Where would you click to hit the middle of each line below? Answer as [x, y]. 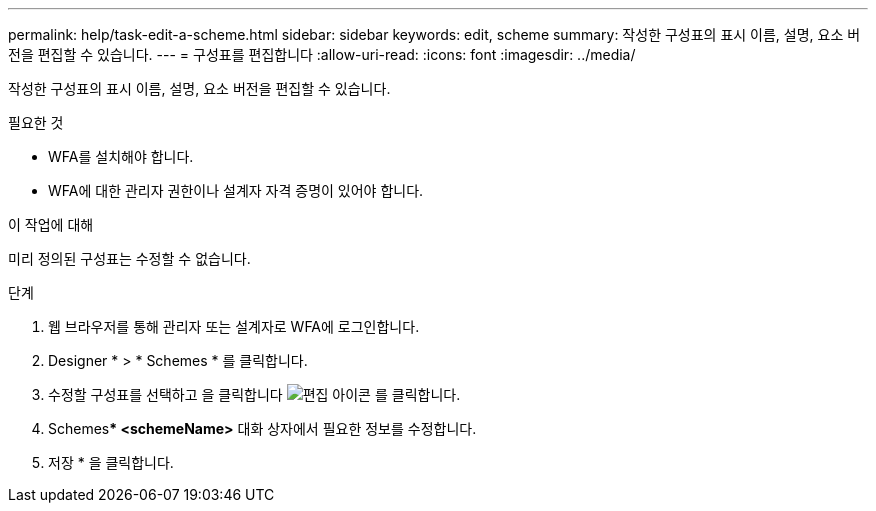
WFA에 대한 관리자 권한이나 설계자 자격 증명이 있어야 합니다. [236, 190]
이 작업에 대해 [51, 224]
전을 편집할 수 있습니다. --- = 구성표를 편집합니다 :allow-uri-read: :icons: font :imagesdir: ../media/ [322, 54]
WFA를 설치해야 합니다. [121, 156]
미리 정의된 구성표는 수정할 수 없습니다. [129, 258]
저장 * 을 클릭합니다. [111, 462]
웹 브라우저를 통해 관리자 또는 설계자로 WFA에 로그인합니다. [234, 326]
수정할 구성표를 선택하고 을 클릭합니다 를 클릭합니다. [254, 394]
